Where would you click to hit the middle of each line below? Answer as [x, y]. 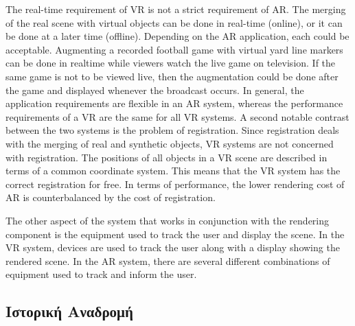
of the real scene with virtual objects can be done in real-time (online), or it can [174, 22]
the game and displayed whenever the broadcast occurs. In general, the [155, 90]
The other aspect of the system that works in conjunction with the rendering [168, 220]
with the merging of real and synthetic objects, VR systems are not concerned [170, 143]
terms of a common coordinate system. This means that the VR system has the [173, 171]
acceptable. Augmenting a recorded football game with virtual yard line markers [174, 49]
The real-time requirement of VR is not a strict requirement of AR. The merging [176, 9]
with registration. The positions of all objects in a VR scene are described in [167, 157]
